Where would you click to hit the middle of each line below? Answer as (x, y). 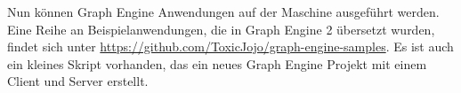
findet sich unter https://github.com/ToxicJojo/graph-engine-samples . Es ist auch (230, 46)
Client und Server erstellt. (78, 81)
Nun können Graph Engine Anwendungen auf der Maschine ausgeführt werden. (223, 12)
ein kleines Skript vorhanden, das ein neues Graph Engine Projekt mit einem (217, 63)
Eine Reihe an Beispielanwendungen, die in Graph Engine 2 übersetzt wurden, (221, 29)
